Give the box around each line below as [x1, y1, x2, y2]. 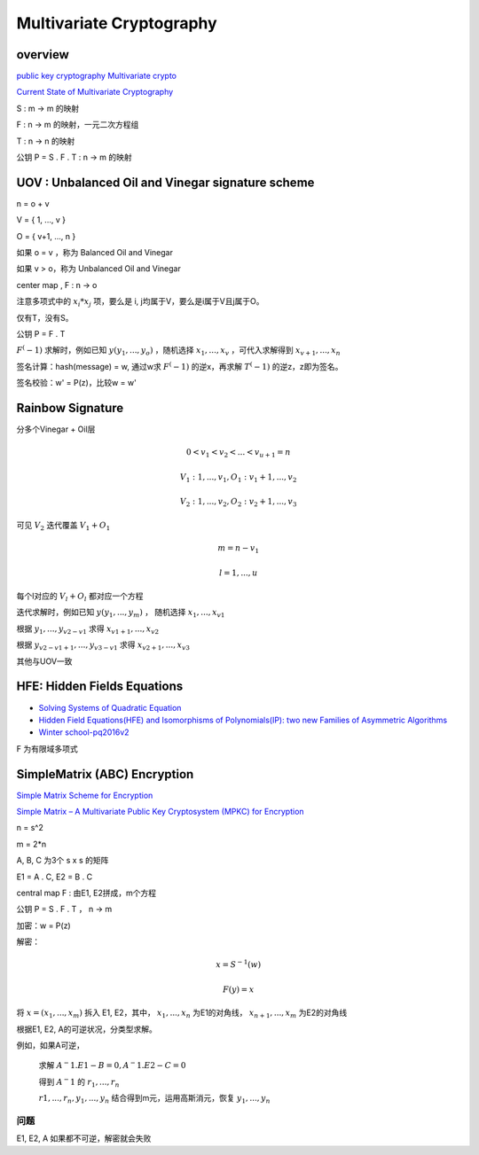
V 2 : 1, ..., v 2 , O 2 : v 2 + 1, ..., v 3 [179, 496, 297, 509]
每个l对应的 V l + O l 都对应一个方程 [16, 590, 144, 603]
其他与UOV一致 [16, 656, 73, 667]
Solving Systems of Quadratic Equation [38, 702, 182, 713]
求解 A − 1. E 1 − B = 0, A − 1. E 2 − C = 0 [38, 1059, 186, 1071]
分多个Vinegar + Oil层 [16, 424, 96, 434]
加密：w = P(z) [16, 920, 71, 931]
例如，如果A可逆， [16, 1040, 84, 1050]
